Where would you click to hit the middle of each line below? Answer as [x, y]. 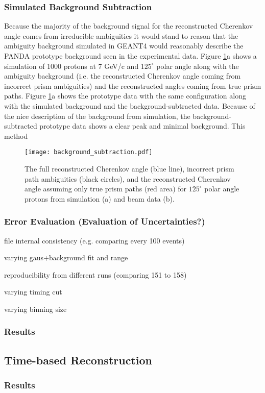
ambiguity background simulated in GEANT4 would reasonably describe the [124, 46]
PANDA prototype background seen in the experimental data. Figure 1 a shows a [130, 56]
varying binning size [35, 309]
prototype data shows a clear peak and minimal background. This [142, 126]
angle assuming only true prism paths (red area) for [106, 189]
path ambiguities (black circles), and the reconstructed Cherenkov [128, 178]
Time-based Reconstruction [78, 360]
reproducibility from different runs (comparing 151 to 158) [95, 274]
